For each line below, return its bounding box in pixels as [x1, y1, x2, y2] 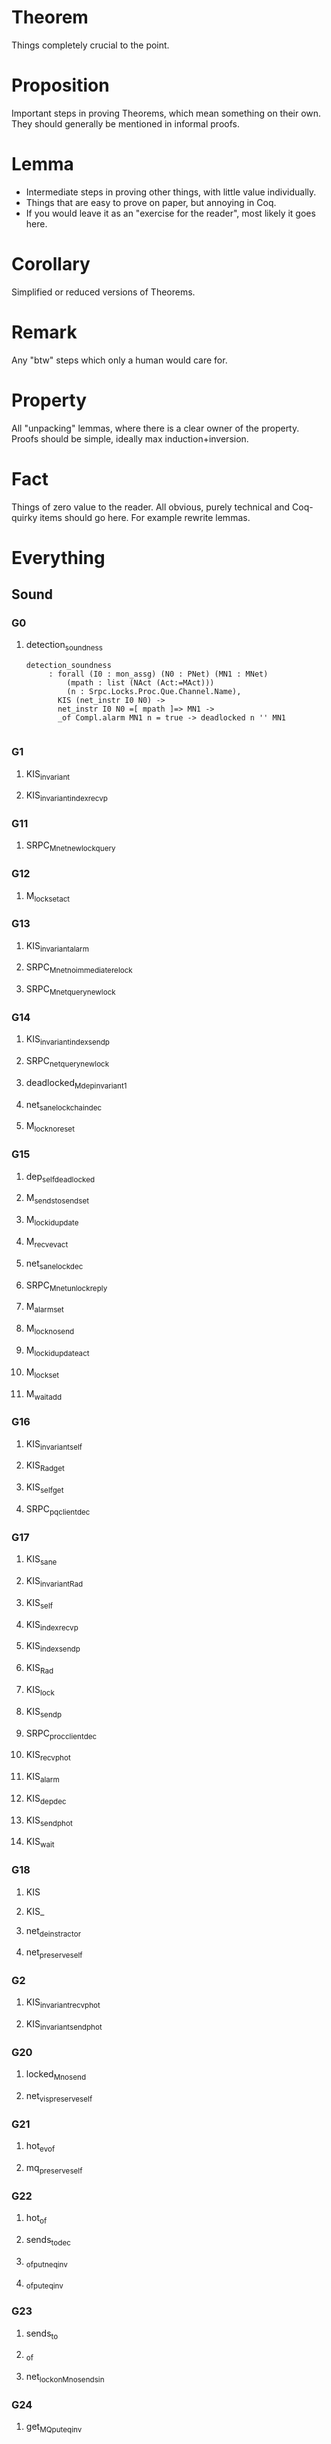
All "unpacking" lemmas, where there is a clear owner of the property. [11, 422, 300, 434]
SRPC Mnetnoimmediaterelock [25, 961, 133, 976]
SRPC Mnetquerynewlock [25, 983, 116, 997]
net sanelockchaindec [25, 1098, 103, 1113]
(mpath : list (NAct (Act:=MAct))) [66, 678, 215, 688]
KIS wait [25, 1836, 55, 1850]
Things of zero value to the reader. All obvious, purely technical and [11, 501, 291, 513]
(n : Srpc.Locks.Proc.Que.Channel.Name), [66, 687, 242, 697]
